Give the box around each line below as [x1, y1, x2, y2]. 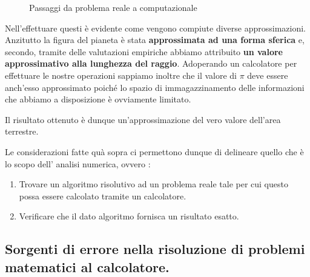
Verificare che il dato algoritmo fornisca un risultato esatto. [19, 210, 239, 222]
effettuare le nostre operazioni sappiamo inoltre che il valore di [5, 68, 237, 81]
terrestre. [5, 125, 39, 138]
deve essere [247, 68, 288, 81]
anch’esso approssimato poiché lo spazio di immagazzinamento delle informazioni [5, 81, 305, 93]
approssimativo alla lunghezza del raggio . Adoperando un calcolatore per [5, 57, 297, 70]
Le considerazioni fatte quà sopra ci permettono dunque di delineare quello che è [5, 145, 304, 158]
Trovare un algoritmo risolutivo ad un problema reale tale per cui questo [19, 178, 288, 190]
